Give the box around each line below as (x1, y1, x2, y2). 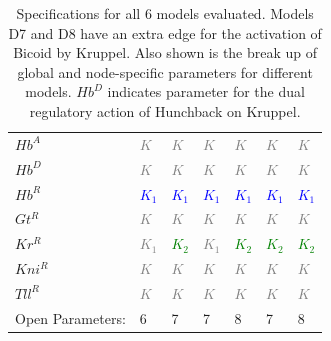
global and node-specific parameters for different (17, 61, 313, 82)
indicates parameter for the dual (107, 81, 305, 102)
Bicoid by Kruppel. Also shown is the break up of (13, 42, 318, 63)
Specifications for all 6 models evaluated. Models (16, 3, 314, 23)
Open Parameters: (15, 307, 126, 328)
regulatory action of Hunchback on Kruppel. (29, 100, 301, 121)
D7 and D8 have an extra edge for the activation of (8, 22, 322, 43)
